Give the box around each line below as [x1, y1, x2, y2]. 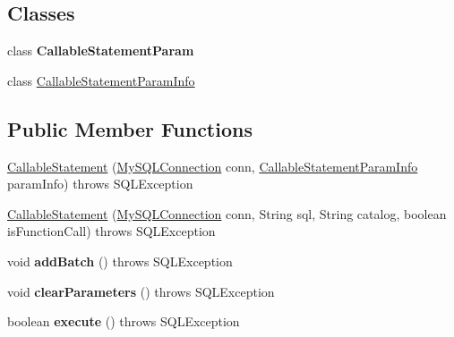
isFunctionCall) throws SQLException [7, 222, 216, 240]
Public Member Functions [7, 114, 253, 142]
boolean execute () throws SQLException [7, 312, 240, 331]
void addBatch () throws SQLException [7, 251, 233, 270]
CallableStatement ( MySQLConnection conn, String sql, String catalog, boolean [7, 204, 447, 223]
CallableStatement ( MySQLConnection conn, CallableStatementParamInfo [7, 156, 418, 175]
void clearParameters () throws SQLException [7, 282, 275, 300]
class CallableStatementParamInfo [7, 71, 195, 89]
